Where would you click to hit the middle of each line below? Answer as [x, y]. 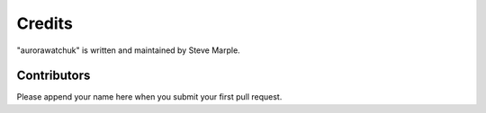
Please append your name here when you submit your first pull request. [149, 97]
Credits [45, 23]
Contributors [54, 76]
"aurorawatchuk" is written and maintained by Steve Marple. [128, 50]
